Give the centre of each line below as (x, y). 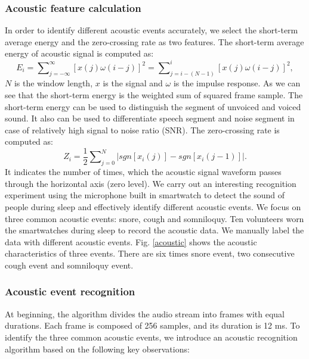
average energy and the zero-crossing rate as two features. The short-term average (154, 41)
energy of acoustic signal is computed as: (79, 53)
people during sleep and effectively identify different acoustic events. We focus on (153, 206)
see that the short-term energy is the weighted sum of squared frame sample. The (154, 94)
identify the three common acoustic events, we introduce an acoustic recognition (151, 337)
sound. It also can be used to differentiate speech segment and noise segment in (150, 118)
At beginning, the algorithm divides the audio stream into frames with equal (145, 313)
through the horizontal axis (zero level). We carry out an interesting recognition (151, 183)
